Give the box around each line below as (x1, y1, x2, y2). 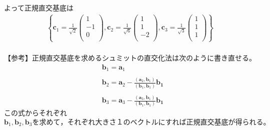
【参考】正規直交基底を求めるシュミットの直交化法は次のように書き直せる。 (4, 52, 256, 62)
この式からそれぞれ (4, 107, 67, 118)
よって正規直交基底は (4, 2, 73, 12)
